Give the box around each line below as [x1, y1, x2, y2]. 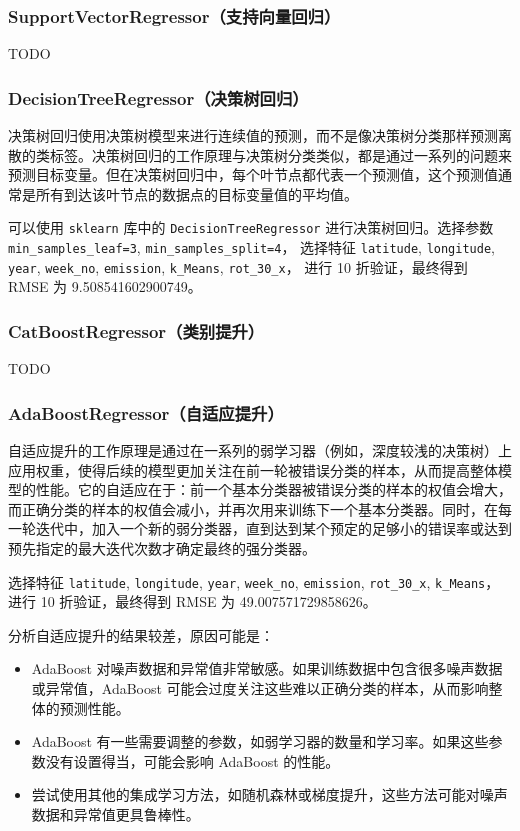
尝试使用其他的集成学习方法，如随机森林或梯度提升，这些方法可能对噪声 [31, 784, 508, 805]
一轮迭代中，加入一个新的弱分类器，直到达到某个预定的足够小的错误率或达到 [8, 518, 512, 539]
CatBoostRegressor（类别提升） [8, 318, 265, 343]
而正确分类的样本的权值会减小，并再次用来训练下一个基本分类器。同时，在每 [8, 498, 512, 519]
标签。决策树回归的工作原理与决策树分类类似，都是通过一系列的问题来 [49, 144, 512, 165]
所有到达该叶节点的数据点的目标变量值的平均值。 [35, 183, 358, 204]
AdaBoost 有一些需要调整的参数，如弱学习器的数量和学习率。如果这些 [31, 731, 489, 752]
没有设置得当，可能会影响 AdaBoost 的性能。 [45, 750, 340, 771]
